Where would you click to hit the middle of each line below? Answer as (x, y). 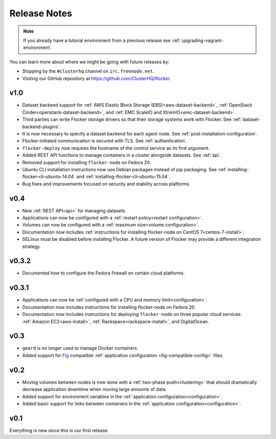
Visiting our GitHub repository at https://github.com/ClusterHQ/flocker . (97, 78)
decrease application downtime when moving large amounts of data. (95, 389)
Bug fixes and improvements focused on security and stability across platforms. (106, 183)
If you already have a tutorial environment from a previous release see (97, 40)
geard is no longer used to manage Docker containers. (80, 348)
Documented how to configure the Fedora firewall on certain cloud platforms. (103, 273)
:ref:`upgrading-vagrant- (197, 40)
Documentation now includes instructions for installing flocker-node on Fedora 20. (109, 307)
